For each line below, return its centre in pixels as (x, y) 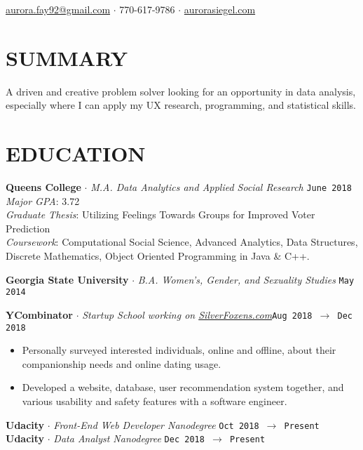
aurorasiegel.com (220, 9)
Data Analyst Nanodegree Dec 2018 (129, 438)
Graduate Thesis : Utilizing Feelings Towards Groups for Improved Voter (160, 214)
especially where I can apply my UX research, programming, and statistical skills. (181, 105)
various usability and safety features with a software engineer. (155, 401)
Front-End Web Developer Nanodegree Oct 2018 (156, 424)
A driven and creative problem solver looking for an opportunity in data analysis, (181, 91)
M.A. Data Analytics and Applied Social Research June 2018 (221, 187)
